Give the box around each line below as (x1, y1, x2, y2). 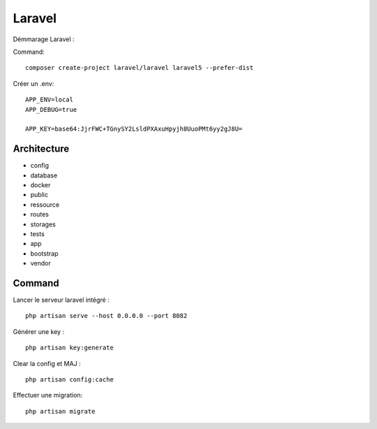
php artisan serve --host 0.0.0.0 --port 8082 (25, 312, 188, 320)
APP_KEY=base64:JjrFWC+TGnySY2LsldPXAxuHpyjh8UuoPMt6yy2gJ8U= (25, 125, 243, 133)
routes (30, 210, 49, 219)
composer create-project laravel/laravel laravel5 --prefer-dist (25, 64, 254, 72)
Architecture (13, 143, 70, 155)
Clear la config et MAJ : (13, 359, 81, 368)
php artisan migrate (25, 407, 96, 415)
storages (30, 220, 56, 228)
